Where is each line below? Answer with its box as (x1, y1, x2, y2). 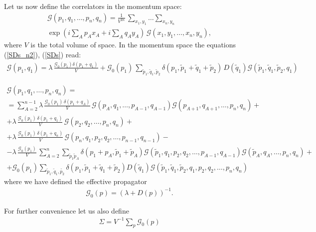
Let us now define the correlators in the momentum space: (4, 1, 182, 11)
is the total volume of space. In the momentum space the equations (30, 39, 236, 50)
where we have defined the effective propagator (4, 176, 147, 186)
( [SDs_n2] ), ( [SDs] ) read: (4, 49, 81, 59)
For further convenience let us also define (4, 205, 129, 216)
